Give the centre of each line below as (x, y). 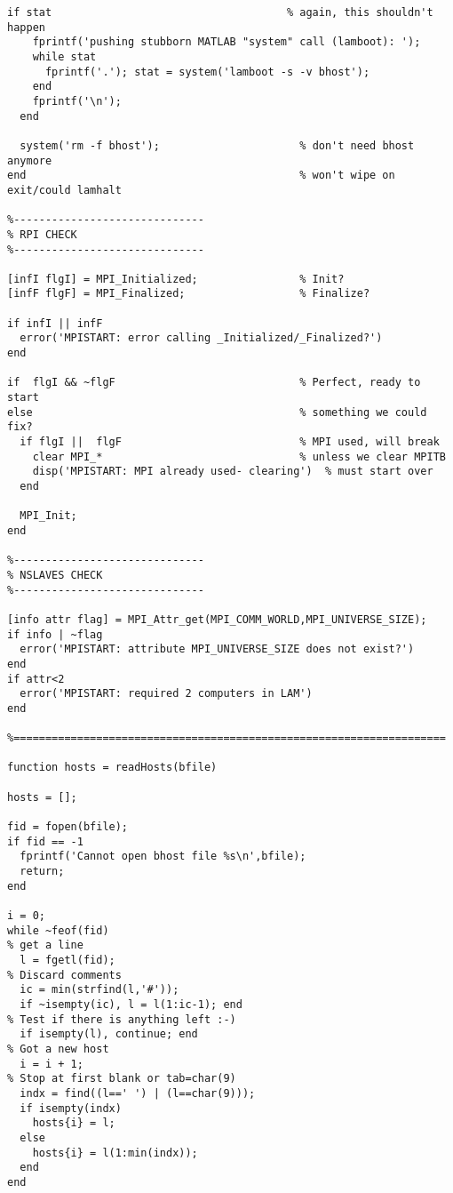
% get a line (45, 945)
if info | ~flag (55, 634)
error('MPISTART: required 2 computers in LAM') (166, 694)
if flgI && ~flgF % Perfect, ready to (214, 383)
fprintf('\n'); (77, 101)
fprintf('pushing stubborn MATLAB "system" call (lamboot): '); (226, 42)
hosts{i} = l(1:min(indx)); (115, 1153)
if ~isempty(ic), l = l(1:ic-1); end (131, 1004)
